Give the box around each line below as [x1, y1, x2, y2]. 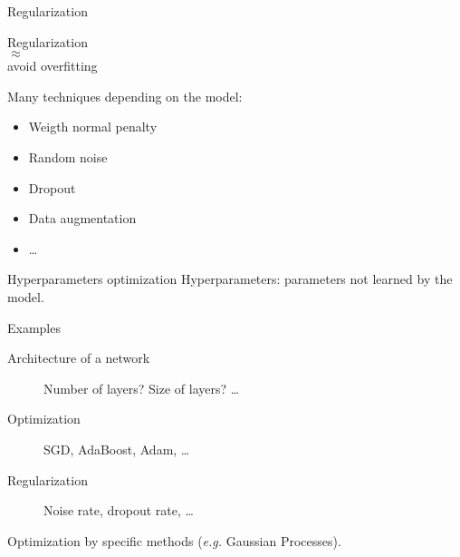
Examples [7, 318, 61, 337]
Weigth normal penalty [28, 117, 158, 136]
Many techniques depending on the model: [7, 86, 243, 105]
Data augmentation [28, 209, 137, 228]
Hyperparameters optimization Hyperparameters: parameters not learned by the [7, 269, 453, 288]
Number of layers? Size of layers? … [43, 378, 240, 397]
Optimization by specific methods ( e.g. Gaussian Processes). [7, 531, 341, 550]
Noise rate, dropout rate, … [43, 501, 194, 520]
